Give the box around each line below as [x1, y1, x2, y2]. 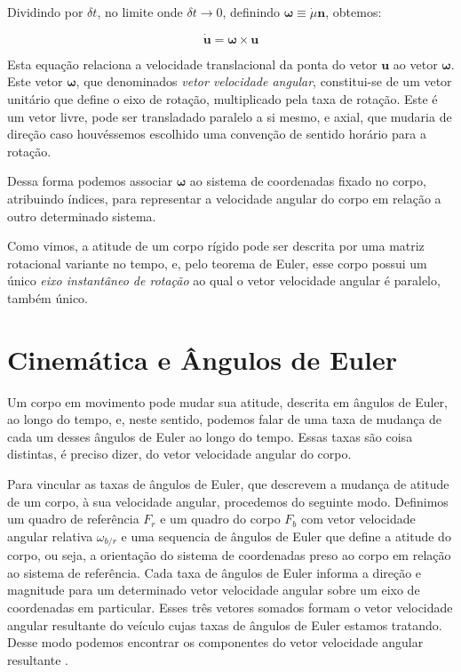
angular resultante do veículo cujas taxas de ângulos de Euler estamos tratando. [7, 615, 442, 634]
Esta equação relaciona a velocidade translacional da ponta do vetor [7, 54, 378, 73]
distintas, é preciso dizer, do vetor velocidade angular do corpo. [7, 444, 352, 463]
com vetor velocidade [300, 509, 416, 528]
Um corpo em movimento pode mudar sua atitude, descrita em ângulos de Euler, [7, 392, 449, 411]
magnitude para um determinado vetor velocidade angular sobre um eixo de [7, 580, 420, 599]
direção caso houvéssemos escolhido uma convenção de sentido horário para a [7, 124, 426, 143]
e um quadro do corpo [160, 509, 281, 528]
